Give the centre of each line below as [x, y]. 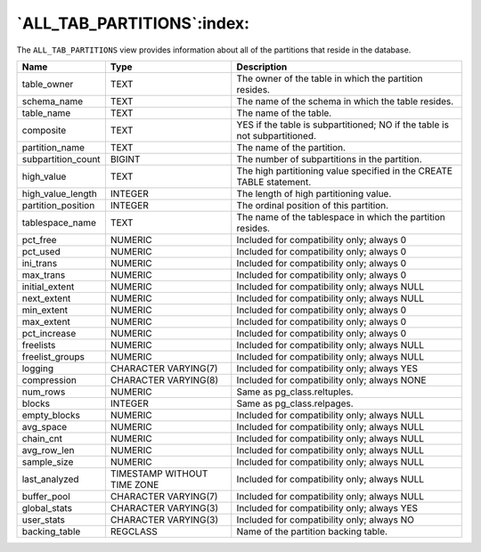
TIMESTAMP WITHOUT [159, 474]
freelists [39, 345]
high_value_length [59, 193]
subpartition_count [61, 158]
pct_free [39, 239]
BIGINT [125, 158]
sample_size [48, 461]
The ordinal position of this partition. [313, 205]
